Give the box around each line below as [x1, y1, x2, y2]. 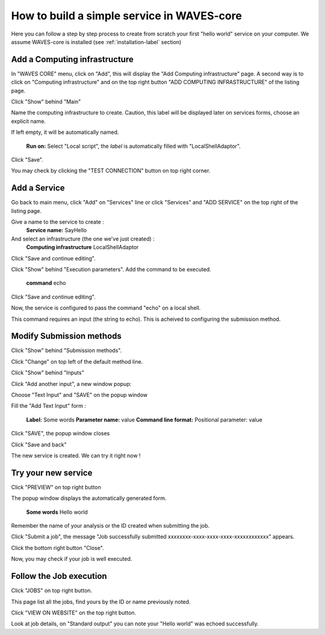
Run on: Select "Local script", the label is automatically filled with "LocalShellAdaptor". [26, 142, 241, 150]
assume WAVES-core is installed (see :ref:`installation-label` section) [11, 38, 182, 45]
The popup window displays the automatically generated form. [11, 494, 167, 502]
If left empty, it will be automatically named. [11, 128, 119, 136]
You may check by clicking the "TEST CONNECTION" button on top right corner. [11, 167, 211, 174]
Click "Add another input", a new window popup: [11, 380, 132, 387]
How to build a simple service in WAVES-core [11, 9, 242, 22]
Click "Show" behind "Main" [11, 98, 81, 106]
